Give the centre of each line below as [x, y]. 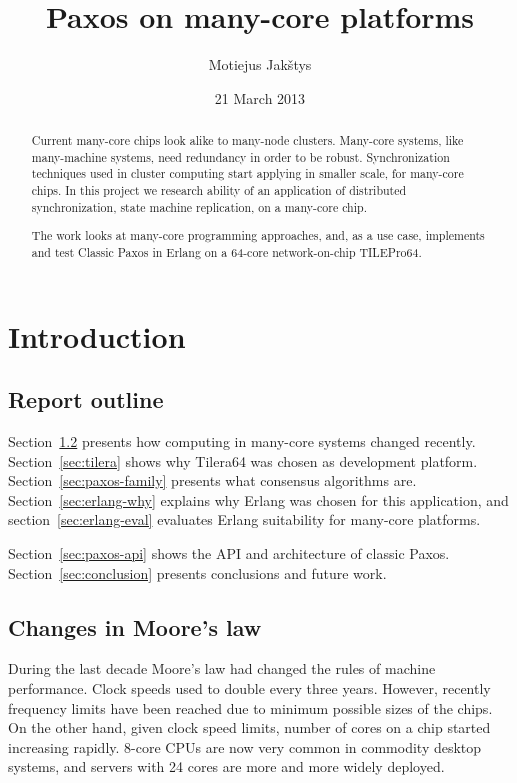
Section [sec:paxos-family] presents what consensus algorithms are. [212, 480]
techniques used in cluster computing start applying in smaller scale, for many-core [247, 173]
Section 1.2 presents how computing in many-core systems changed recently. [242, 440]
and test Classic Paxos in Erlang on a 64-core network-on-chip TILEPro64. [226, 251]
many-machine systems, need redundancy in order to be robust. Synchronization [240, 156]
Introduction [97, 335]
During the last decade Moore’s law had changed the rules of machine [222, 668]
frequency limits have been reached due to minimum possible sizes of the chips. [250, 707]
